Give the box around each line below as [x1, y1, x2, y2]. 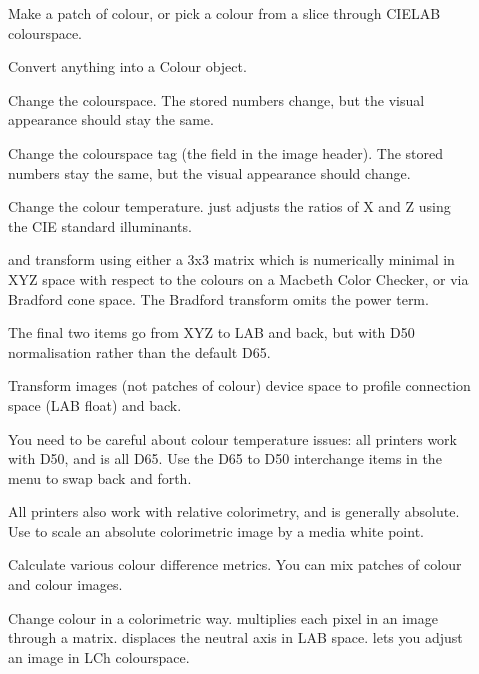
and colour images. [8, 574, 123, 595]
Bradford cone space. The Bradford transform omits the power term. [8, 288, 429, 309]
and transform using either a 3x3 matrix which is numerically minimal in [8, 249, 455, 270]
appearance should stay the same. [8, 109, 214, 130]
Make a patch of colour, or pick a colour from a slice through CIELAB [8, 3, 441, 23]
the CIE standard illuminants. [8, 215, 192, 236]
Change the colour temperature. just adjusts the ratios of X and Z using [8, 196, 451, 217]
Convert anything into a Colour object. [8, 56, 247, 77]
